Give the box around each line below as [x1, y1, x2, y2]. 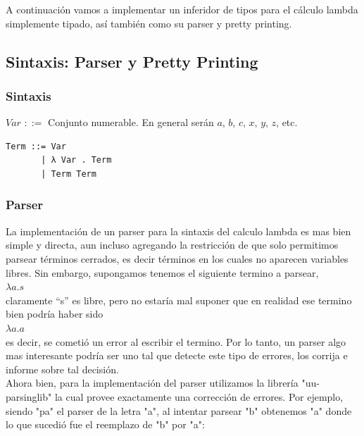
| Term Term [41, 168, 96, 179]
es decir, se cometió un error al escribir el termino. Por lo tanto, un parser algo [6, 334, 346, 349]
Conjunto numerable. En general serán [48, 115, 214, 130]
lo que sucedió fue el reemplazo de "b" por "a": [6, 417, 205, 432]
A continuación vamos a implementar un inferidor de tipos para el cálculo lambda [6, 2, 358, 16]
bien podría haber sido [6, 306, 103, 321]
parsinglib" [6, 389, 52, 404]
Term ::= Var [6, 141, 66, 151]
